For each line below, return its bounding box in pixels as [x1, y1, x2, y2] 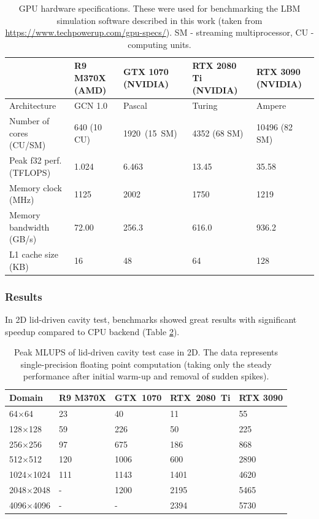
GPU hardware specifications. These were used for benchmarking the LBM [18, 2, 301, 14]
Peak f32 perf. [9, 154, 62, 167]
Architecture [9, 99, 56, 112]
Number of [9, 114, 50, 127]
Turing [192, 99, 218, 112]
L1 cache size [9, 248, 58, 261]
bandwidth [9, 220, 50, 233]
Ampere [256, 99, 286, 112]
